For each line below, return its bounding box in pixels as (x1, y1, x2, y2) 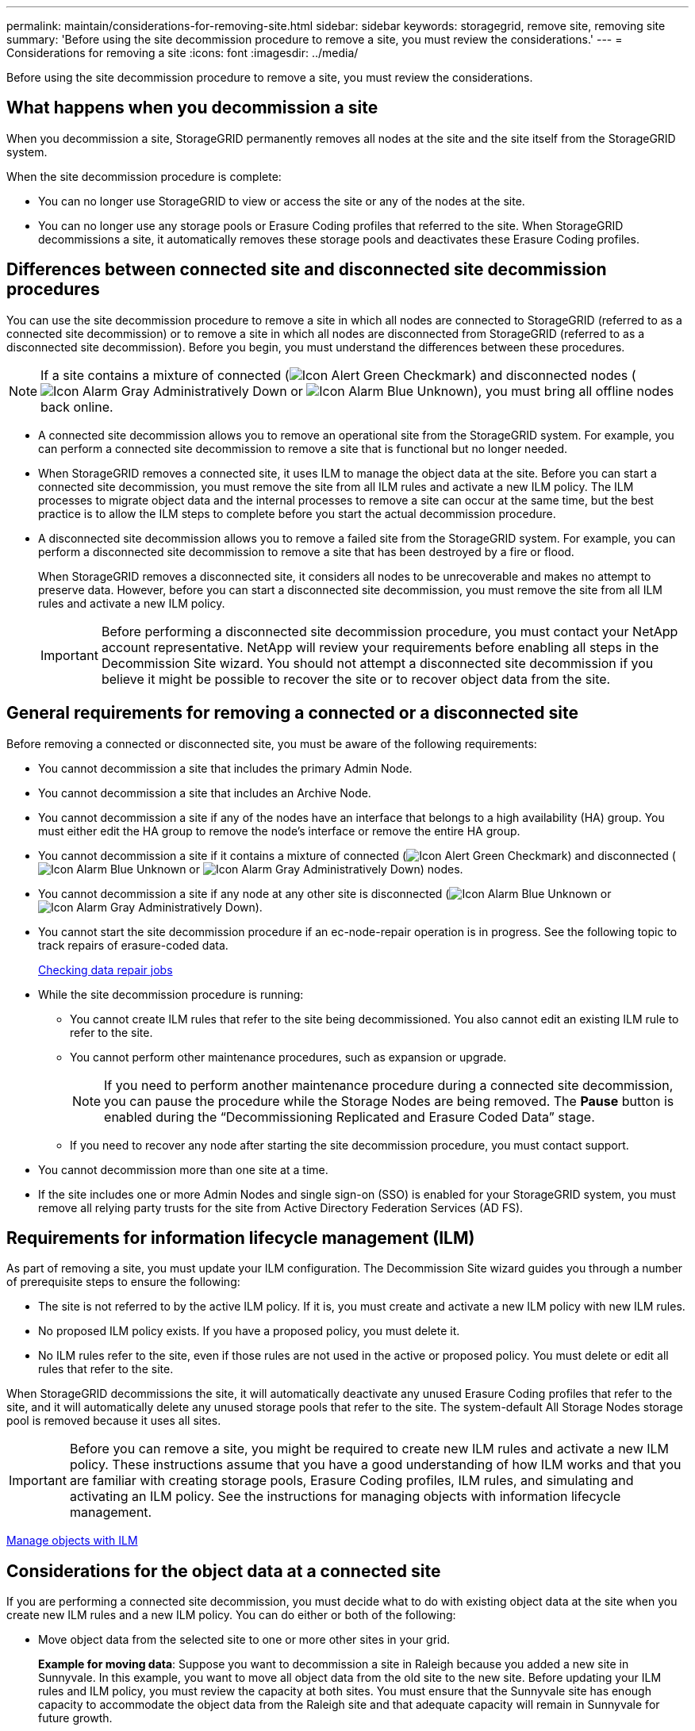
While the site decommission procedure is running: (38, 987, 304, 1001)
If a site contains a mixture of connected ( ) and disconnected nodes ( (40, 367, 636, 383)
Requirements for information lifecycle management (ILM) (6, 1227, 475, 1248)
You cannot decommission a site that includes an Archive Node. (38, 785, 371, 800)
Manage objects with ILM (6, 1533, 138, 1548)
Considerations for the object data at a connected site (6, 1560, 441, 1581)
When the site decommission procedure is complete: (6, 169, 282, 183)
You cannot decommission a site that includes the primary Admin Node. (38, 761, 413, 775)
